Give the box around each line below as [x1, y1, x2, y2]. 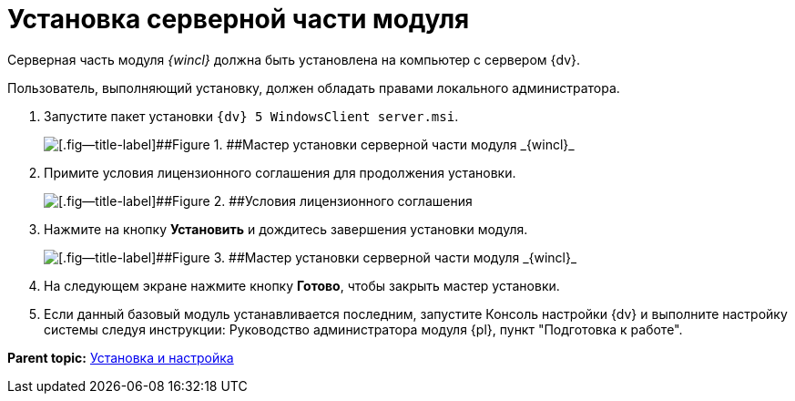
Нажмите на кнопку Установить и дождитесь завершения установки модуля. [44, 221, 528, 237]
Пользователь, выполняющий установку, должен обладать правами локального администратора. [7, 79, 620, 96]
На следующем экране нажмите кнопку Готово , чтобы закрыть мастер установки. [44, 277, 560, 293]
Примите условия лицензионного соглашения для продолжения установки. [44, 164, 516, 180]
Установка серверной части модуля [7, 4, 470, 35]
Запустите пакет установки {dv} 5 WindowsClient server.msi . [44, 108, 459, 124]
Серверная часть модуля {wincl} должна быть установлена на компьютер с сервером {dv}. [7, 51, 581, 67]
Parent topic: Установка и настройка [7, 349, 234, 365]
